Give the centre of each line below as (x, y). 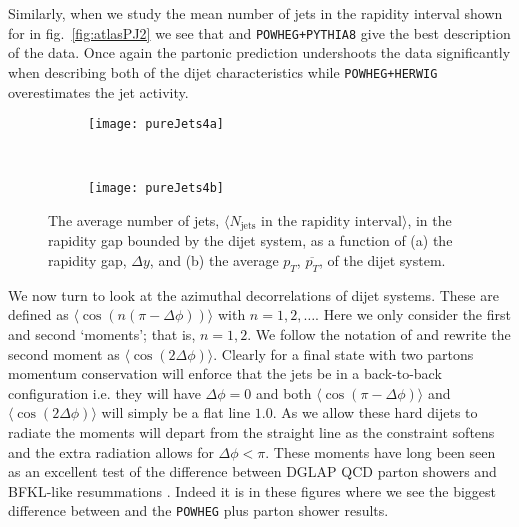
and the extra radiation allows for (111, 451)
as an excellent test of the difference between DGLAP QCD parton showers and (252, 471)
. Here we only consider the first (413, 314)
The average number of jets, (134, 220)
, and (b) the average (214, 260)
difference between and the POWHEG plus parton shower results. (198, 510)
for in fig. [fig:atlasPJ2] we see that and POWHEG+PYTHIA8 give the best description (259, 32)
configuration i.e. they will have (104, 392)
